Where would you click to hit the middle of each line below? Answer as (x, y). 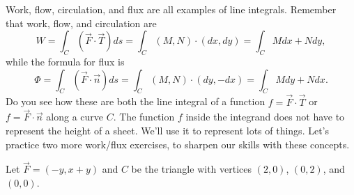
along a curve (75, 117)
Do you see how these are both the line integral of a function (136, 101)
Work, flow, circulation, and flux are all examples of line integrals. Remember (171, 9)
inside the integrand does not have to (265, 117)
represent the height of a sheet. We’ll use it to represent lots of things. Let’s (168, 130)
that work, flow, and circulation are (81, 23)
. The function (144, 117)
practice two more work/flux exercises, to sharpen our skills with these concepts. (178, 144)
